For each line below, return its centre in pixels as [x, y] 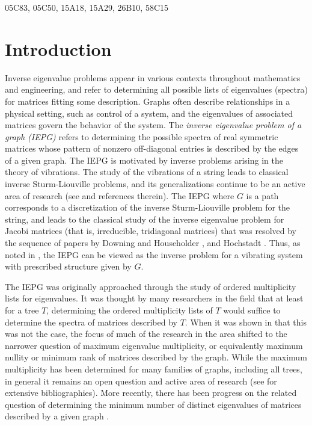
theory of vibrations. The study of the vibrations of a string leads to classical [147, 172]
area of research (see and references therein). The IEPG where [120, 195]
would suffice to [252, 310]
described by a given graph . [57, 416]
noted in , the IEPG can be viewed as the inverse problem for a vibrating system [154, 254]
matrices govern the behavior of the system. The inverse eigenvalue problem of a [153, 125]
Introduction [58, 48]
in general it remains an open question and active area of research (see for [141, 381]
